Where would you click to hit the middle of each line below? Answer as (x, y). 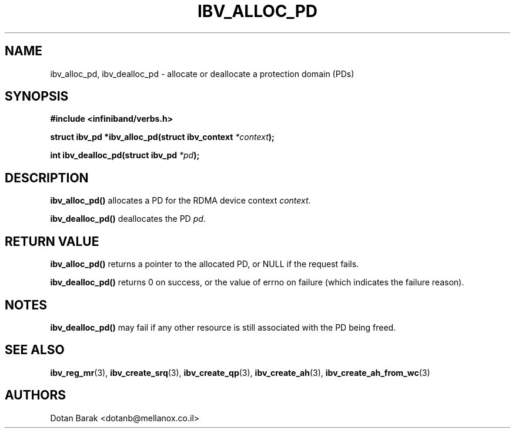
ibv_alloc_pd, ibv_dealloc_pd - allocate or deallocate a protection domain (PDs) (202, 74)
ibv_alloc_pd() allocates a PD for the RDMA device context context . (180, 201)
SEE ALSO (35, 350)
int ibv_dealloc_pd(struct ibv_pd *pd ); (125, 155)
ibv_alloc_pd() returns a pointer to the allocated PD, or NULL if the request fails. (205, 264)
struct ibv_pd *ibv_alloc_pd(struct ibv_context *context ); (162, 137)
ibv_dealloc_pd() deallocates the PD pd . (128, 219)
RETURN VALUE (52, 241)
